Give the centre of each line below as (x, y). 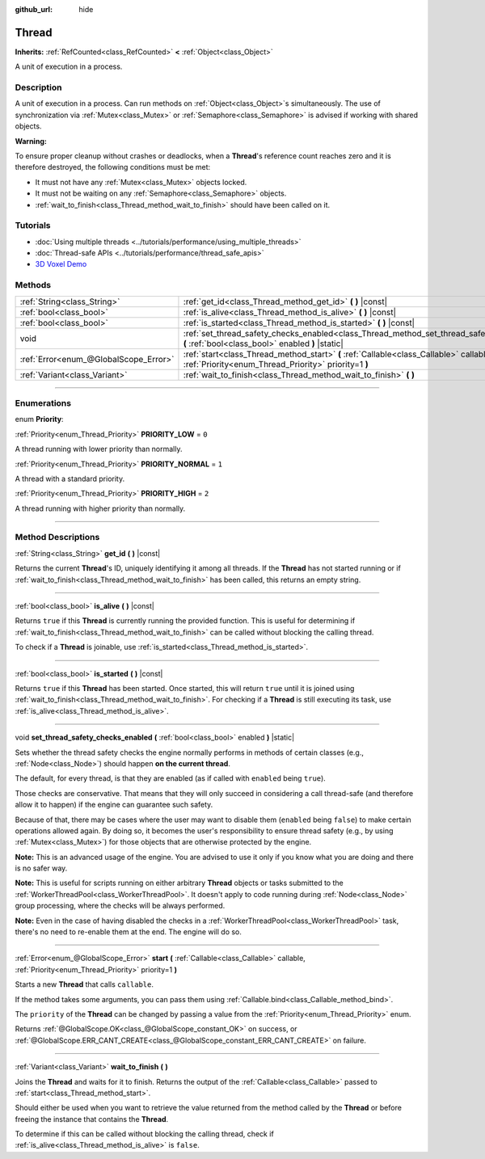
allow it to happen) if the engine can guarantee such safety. (114, 805)
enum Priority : (39, 419)
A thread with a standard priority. (70, 478)
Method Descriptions (57, 537)
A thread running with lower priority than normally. (99, 449)
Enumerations (43, 403)
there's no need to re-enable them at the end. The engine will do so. (129, 932)
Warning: (31, 141)
